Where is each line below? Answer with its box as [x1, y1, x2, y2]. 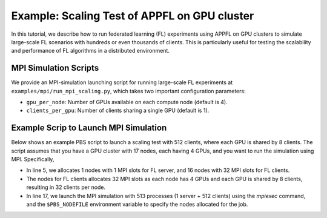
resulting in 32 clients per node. [26, 183, 106, 191]
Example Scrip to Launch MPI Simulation [11, 123, 167, 133]
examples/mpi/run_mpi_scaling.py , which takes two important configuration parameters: [11, 87, 246, 94]
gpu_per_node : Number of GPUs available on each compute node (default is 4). [26, 99, 228, 106]
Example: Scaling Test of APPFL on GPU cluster [11, 9, 254, 22]
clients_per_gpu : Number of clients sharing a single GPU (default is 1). [26, 107, 210, 114]
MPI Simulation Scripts [11, 63, 99, 73]
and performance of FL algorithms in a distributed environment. [11, 47, 170, 54]
